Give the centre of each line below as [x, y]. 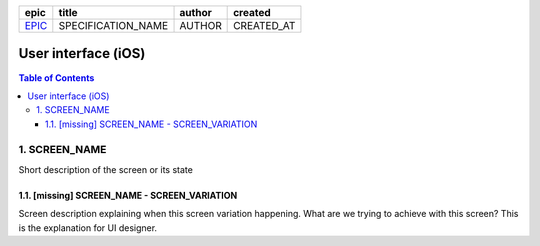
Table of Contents [56, 77]
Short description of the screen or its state [106, 169]
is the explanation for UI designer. [88, 227]
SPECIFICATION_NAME [113, 25]
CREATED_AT [264, 25]
